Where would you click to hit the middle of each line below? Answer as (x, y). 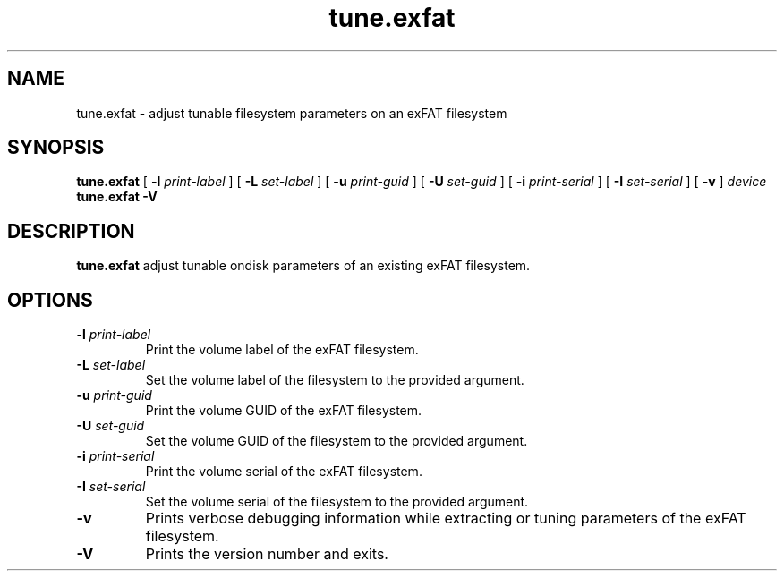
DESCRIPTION (71, 231)
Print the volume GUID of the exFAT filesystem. (284, 411)
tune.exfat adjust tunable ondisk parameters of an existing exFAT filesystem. (303, 266)
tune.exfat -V (117, 197)
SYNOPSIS (56, 148)
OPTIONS (50, 300)
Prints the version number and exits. (267, 554)
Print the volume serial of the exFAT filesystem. (284, 472)
